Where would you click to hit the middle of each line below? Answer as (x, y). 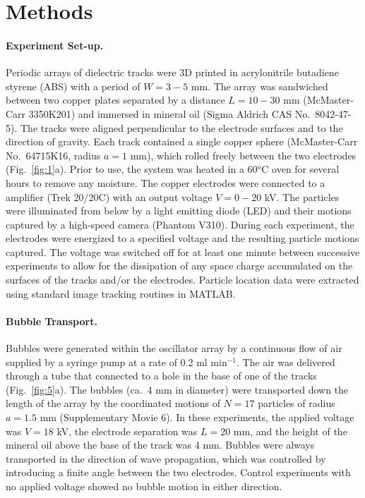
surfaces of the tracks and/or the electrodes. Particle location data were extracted (182, 280)
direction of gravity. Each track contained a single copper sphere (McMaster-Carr (182, 141)
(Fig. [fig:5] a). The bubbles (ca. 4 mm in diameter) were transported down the (177, 389)
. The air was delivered (286, 362)
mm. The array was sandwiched (259, 86)
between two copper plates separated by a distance (115, 100)
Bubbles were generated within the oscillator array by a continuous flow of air (174, 348)
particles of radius (297, 403)
